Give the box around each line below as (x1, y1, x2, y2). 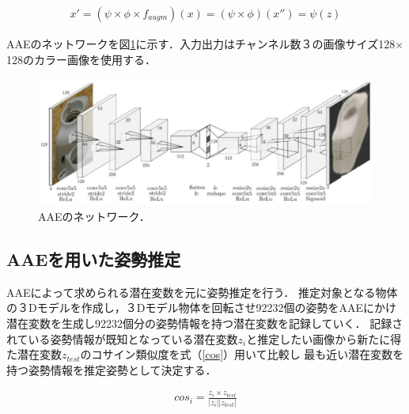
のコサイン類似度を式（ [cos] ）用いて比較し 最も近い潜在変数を (80, 346, 404, 363)
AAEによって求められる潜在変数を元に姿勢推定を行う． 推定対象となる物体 (6, 283, 398, 300)
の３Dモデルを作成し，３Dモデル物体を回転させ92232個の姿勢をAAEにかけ (6, 299, 396, 316)
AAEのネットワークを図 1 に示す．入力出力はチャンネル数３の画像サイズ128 (6, 36, 396, 52)
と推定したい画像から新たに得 (246, 330, 402, 347)
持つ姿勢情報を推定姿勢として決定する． (6, 361, 217, 378)
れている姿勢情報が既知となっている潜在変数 (6, 330, 238, 347)
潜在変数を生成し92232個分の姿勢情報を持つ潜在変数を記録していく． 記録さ (6, 315, 403, 332)
